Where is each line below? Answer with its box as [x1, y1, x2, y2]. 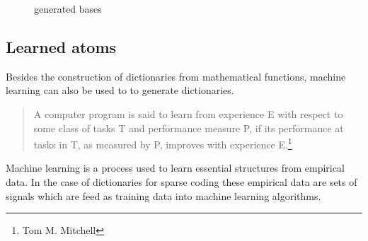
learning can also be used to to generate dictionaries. [6, 83, 234, 98]
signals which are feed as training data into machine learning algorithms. [6, 188, 321, 203]
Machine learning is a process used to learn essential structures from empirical [6, 160, 345, 175]
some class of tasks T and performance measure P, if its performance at [33, 120, 344, 135]
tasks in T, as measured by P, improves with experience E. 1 [33, 135, 292, 151]
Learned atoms [6, 35, 117, 57]
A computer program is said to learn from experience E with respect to [33, 106, 343, 121]
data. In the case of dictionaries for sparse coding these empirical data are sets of [6, 175, 357, 189]
